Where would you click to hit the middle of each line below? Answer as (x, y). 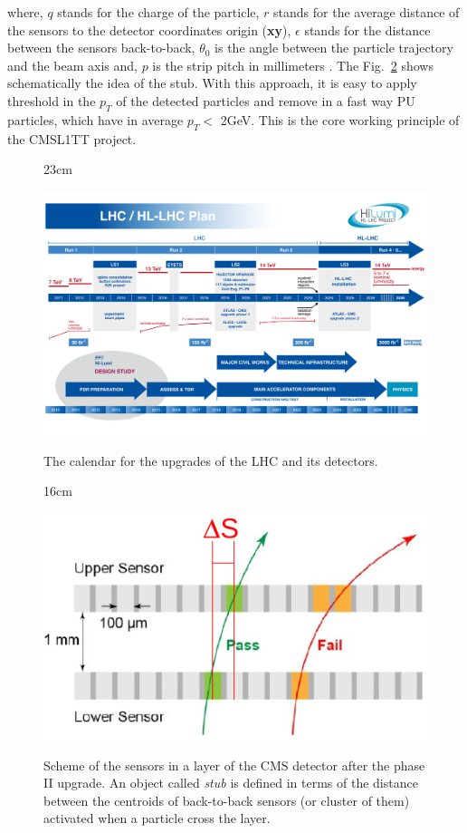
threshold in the (52, 100)
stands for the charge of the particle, (158, 12)
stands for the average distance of (367, 12)
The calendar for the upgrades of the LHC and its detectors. (211, 460)
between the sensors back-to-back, (101, 48)
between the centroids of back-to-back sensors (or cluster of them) (227, 800)
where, (25, 12)
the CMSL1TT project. (72, 138)
